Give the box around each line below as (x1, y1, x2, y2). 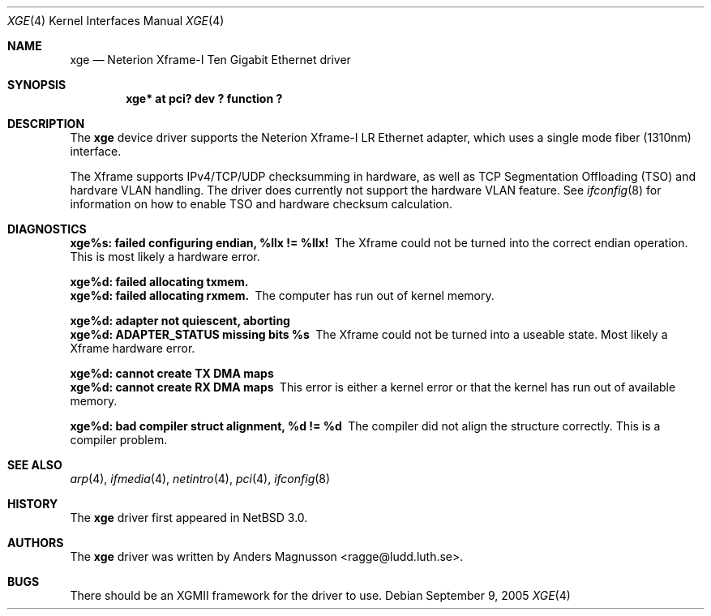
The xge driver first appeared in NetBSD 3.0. (70, 511, 308, 524)
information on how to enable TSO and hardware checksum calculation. (70, 197, 453, 211)
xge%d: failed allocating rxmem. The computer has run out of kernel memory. (70, 289, 495, 302)
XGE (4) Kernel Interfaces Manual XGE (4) (7, 14, 225, 28)
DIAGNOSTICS (7, 222, 87, 236)
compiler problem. (70, 433, 168, 447)
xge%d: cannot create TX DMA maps (70, 366, 274, 380)
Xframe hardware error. (70, 341, 195, 355)
